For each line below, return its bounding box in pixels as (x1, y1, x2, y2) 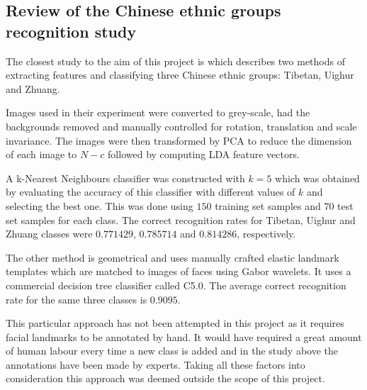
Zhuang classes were (6, 226, 93, 241)
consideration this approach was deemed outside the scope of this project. (6, 371, 325, 386)
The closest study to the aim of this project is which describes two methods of (6, 53, 345, 68)
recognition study (6, 20, 137, 42)
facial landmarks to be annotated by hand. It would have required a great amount (6, 329, 362, 344)
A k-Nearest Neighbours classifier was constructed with (6, 170, 245, 185)
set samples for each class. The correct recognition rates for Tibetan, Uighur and (6, 212, 356, 227)
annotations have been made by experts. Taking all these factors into (6, 357, 305, 372)
